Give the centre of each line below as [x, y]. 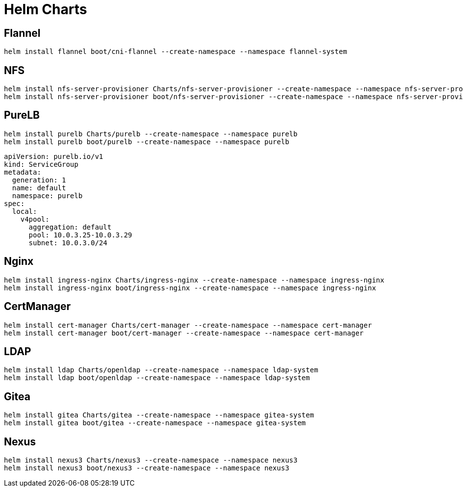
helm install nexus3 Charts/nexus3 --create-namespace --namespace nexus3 [151, 460]
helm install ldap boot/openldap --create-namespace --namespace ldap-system [157, 378]
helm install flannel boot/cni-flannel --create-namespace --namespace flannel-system [176, 52]
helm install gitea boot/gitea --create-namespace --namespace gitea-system [155, 423]
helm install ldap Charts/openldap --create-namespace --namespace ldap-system [161, 370]
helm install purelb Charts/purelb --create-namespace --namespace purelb [151, 134]
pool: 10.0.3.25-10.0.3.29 [80, 235]
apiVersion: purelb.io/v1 [54, 156]
